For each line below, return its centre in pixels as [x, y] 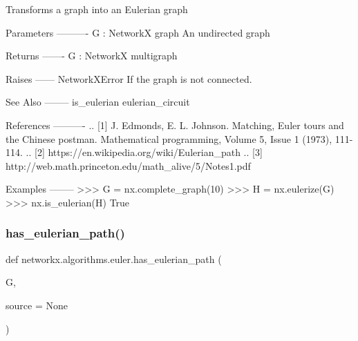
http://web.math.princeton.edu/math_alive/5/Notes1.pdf [128, 165]
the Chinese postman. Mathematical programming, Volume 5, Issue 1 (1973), [169, 138]
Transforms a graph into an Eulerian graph [97, 9]
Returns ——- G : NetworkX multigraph [92, 56]
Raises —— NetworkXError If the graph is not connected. [129, 78]
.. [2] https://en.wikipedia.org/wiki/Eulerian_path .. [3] [144, 152]
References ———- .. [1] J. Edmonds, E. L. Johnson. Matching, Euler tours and [175, 125]
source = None [37, 305]
